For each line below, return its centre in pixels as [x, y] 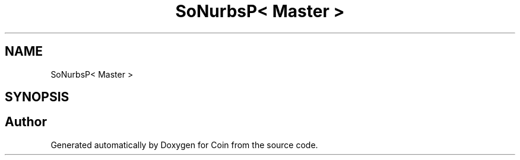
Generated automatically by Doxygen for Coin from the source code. [184, 145]
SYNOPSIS [37, 97]
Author [26, 122]
